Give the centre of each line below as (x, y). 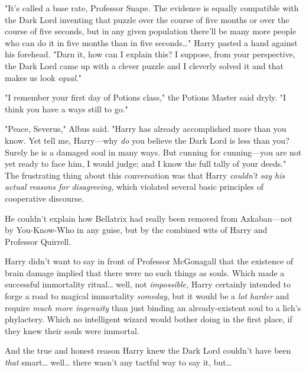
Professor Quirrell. (38, 241)
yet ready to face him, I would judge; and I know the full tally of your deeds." (146, 164)
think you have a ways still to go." (66, 109)
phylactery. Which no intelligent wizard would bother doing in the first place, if (149, 319)
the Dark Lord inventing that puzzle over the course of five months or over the (147, 19)
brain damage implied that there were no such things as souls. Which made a (145, 272)
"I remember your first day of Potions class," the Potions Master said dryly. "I (146, 97)
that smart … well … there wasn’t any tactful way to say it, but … (118, 362)
